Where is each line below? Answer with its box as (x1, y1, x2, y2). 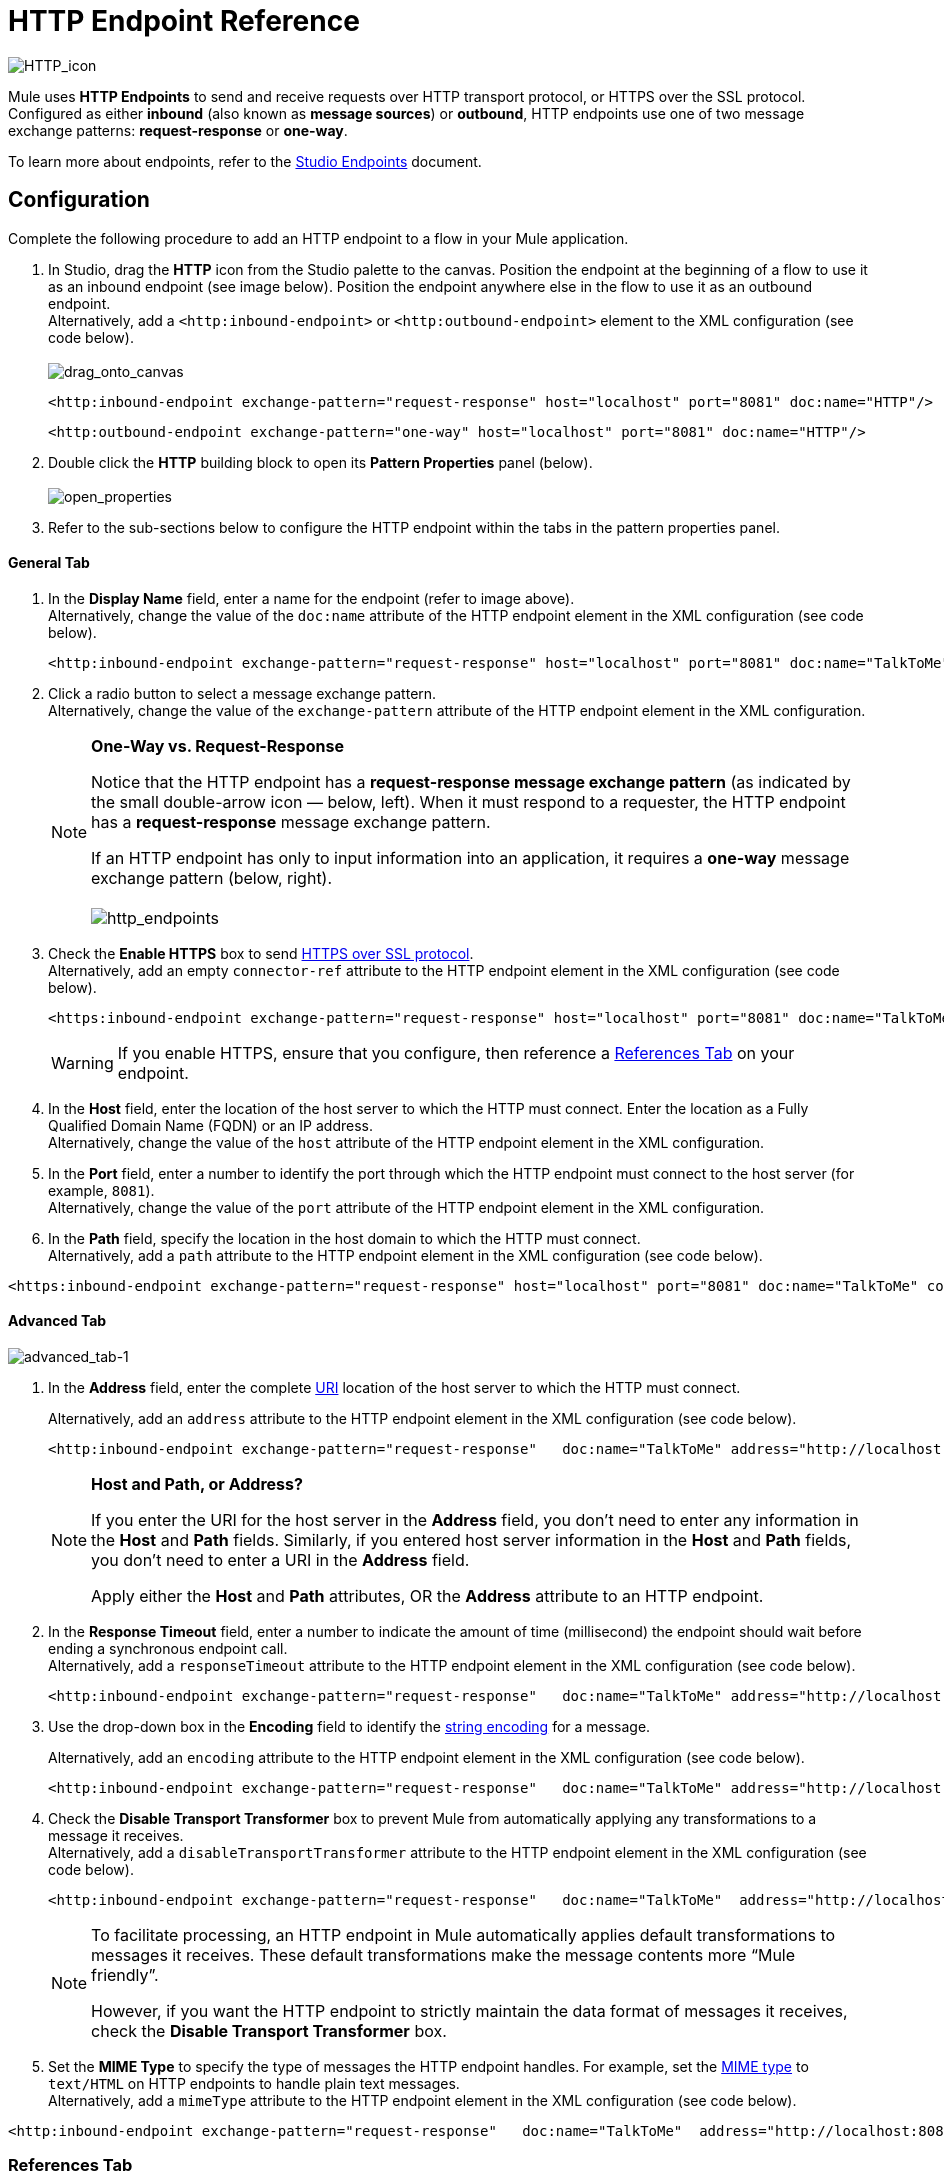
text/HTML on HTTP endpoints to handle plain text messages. (48, 2075, 460, 2093)
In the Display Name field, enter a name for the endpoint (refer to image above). (48, 589, 575, 607)
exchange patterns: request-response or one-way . (8, 121, 348, 139)
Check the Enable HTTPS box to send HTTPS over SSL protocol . (48, 944, 474, 962)
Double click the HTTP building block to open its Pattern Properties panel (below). (48, 453, 593, 471)
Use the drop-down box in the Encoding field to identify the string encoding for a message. (48, 1718, 651, 1736)
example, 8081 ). (48, 1181, 155, 1199)
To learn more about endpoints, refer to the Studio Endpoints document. (8, 152, 482, 170)
